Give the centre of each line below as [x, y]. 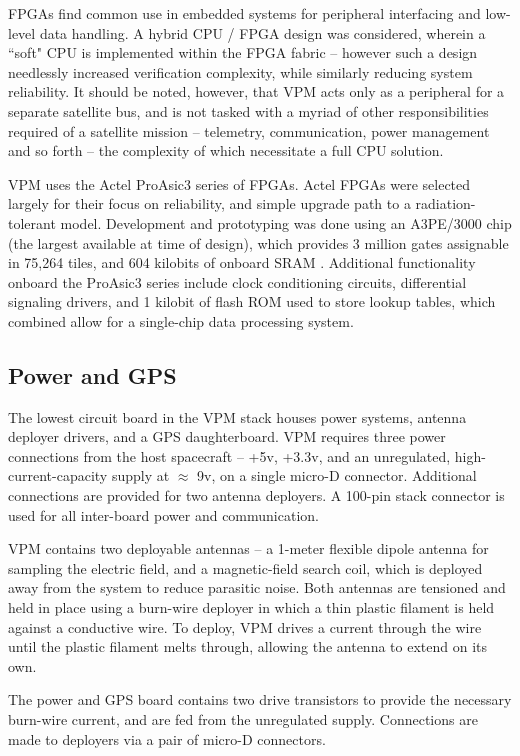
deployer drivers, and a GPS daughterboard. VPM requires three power [227, 436]
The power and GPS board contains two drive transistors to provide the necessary [260, 699]
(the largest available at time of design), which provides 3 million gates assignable [258, 242]
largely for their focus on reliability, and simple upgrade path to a [209, 203]
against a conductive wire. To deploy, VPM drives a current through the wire [245, 626]
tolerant [32, 222]
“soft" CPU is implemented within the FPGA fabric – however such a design [243, 52]
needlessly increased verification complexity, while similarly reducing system [240, 71]
